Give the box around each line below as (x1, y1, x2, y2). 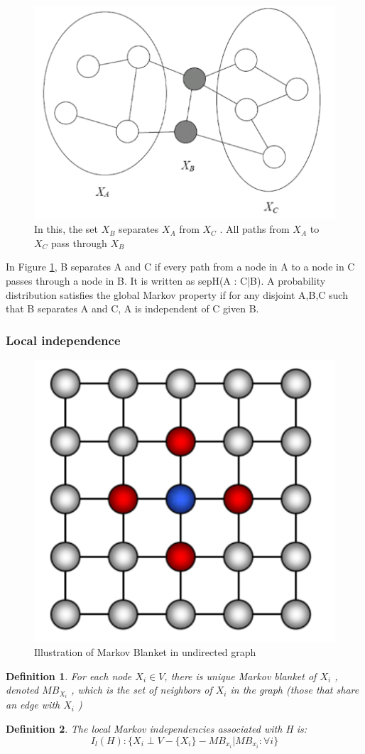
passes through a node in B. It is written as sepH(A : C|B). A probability (6, 273, 326, 288)
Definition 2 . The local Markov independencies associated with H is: (6, 721, 307, 736)
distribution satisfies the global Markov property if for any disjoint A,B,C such (6, 287, 348, 302)
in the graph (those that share (230, 682, 359, 697)
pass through (51, 235, 107, 250)
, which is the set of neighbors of (71, 682, 212, 697)
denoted (6, 682, 39, 697)
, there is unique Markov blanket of (164, 668, 317, 683)
